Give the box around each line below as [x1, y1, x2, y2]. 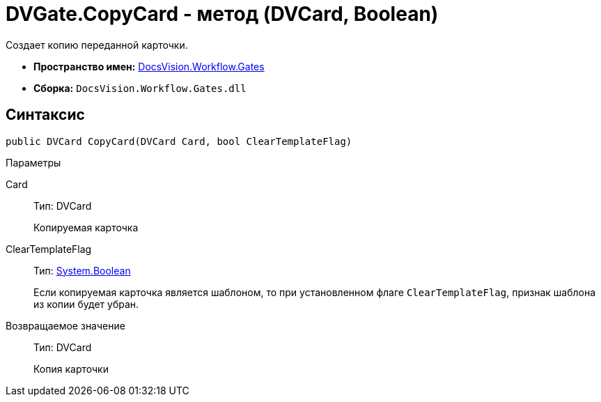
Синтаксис [6, 106, 85, 124]
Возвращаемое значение [6, 319, 125, 332]
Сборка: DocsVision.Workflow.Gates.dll [33, 82, 247, 94]
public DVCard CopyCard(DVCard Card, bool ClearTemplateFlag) [6, 135, 352, 147]
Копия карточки [33, 362, 109, 375]
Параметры [6, 156, 61, 169]
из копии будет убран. [33, 297, 139, 310]
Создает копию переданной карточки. [6, 38, 188, 51]
